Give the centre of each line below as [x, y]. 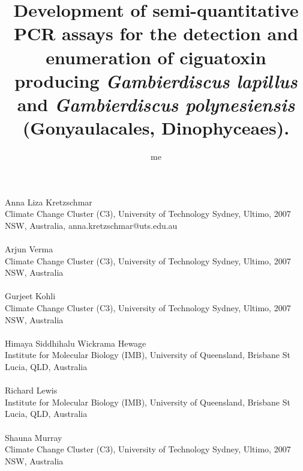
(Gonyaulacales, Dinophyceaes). [156, 128]
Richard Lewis [31, 390]
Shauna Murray [34, 437]
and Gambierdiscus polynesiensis [156, 104]
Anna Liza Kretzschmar [49, 202]
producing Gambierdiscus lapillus [156, 81]
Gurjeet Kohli [30, 296]
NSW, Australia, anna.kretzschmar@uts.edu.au [91, 225]
